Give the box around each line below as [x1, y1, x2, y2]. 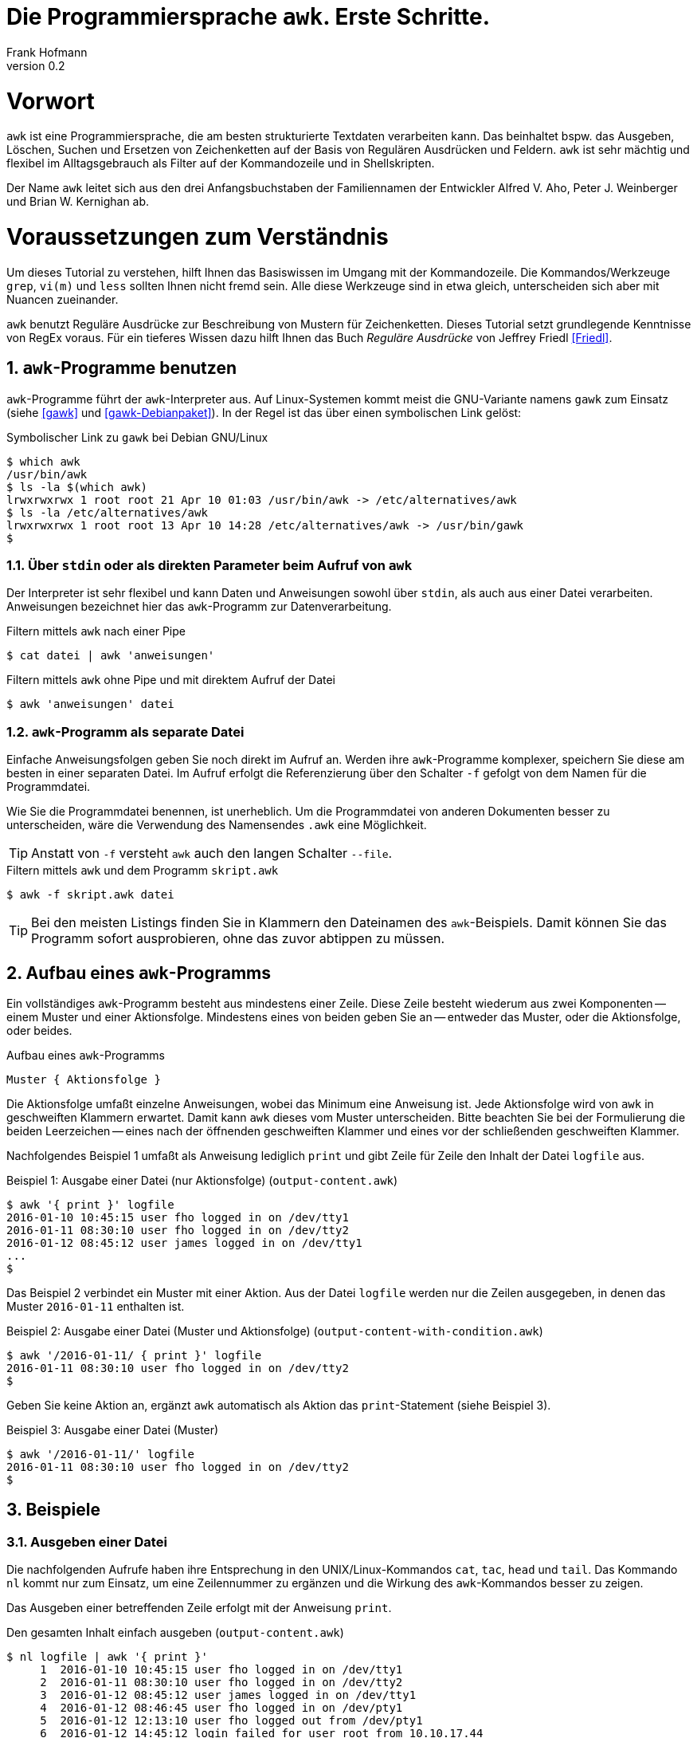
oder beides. [6, 1023, 72, 1037]
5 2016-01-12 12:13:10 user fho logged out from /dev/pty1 [40, 1714, 423, 1728]
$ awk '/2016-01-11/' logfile [6, 1447, 195, 1461]
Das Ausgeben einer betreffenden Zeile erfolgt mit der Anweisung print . [6, 1601, 392, 1615]
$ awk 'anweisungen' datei [6, 698, 174, 711]
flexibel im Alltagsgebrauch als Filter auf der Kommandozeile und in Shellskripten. [6, 156, 435, 171]
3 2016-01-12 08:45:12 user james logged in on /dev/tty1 [40, 1689, 417, 1702]
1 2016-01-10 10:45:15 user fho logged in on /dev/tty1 [40, 1663, 403, 1677]
